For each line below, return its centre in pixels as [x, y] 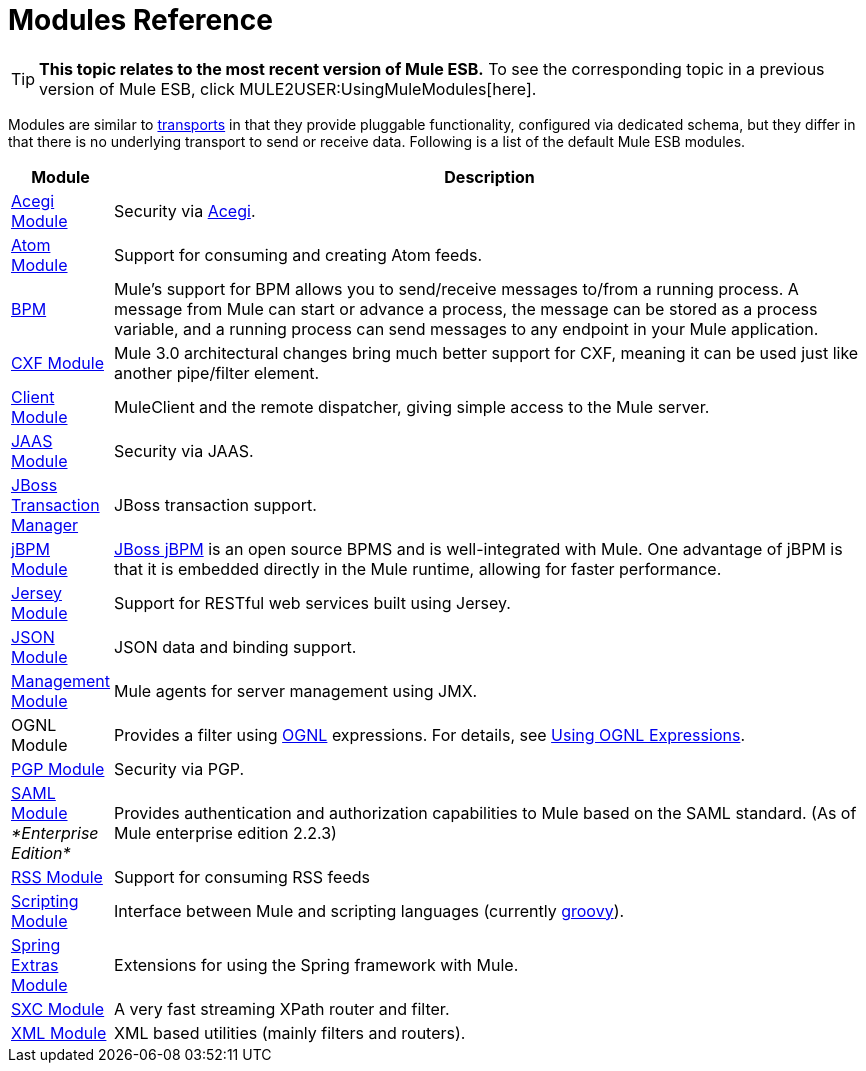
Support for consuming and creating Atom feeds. [298, 254]
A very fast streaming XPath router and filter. [282, 1008]
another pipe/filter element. [217, 372]
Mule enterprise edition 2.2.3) [225, 832]
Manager [45, 524]
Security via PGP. [179, 768]
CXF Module [57, 362]
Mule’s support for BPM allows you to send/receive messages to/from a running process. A [456, 288]
